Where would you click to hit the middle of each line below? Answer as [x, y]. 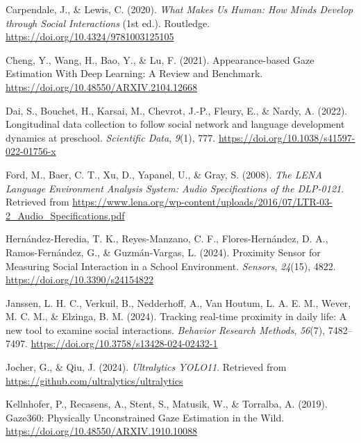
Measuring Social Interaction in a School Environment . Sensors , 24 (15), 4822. [171, 266]
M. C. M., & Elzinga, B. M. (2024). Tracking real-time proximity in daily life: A [176, 316]
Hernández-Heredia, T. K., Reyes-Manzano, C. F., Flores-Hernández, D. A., [167, 239]
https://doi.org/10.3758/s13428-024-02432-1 [124, 343]
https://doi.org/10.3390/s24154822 [79, 279]
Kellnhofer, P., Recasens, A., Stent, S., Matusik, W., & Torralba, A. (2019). [167, 404]
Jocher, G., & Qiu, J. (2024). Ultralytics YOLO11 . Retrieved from [146, 367]
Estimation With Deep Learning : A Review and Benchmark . [134, 73]
